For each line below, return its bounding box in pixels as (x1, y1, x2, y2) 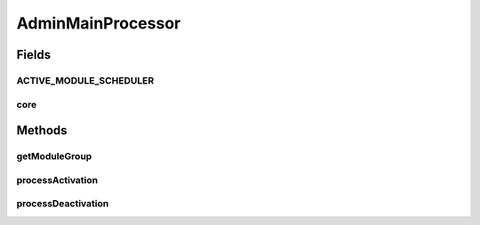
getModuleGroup (16, 150, 92, 163)
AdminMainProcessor (16, 13, 181, 33)
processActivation (16, 173, 98, 186)
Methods (16, 123, 68, 138)
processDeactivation (16, 197, 109, 210)
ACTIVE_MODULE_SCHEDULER (16, 74, 155, 86)
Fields (16, 47, 52, 62)
